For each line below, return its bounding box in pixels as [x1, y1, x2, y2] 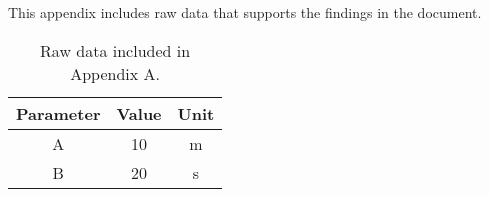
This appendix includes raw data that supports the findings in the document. [8, 2, 482, 22]
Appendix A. [70, 61, 160, 85]
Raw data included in [40, 38, 191, 62]
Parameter [16, 101, 101, 125]
